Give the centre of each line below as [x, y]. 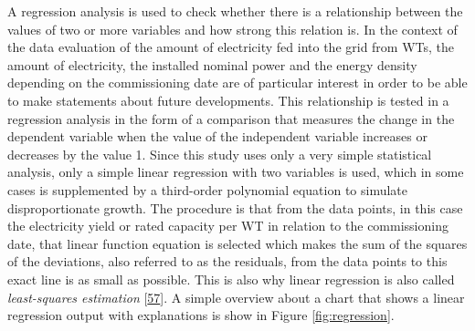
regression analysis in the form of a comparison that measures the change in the [231, 118]
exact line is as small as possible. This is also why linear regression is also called [231, 279]
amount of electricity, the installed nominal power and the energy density [212, 64]
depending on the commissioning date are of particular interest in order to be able [237, 83]
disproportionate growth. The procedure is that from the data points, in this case [235, 207]
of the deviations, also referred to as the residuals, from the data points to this [227, 261]
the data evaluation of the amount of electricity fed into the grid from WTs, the [231, 47]
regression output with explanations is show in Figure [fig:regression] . [201, 315]
